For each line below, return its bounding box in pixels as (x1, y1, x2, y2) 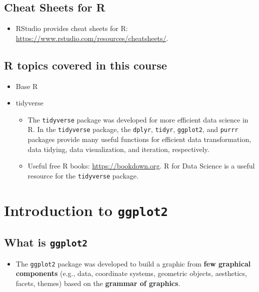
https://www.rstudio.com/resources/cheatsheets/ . (15, 32, 168, 43)
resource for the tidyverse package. (27, 170, 138, 180)
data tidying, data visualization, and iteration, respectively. (27, 143, 209, 154)
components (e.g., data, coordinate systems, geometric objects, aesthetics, (15, 268, 247, 278)
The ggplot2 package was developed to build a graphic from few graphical (15, 258, 251, 268)
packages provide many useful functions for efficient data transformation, (27, 134, 251, 144)
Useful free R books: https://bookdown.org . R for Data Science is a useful (27, 160, 255, 171)
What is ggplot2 (4, 234, 88, 250)
